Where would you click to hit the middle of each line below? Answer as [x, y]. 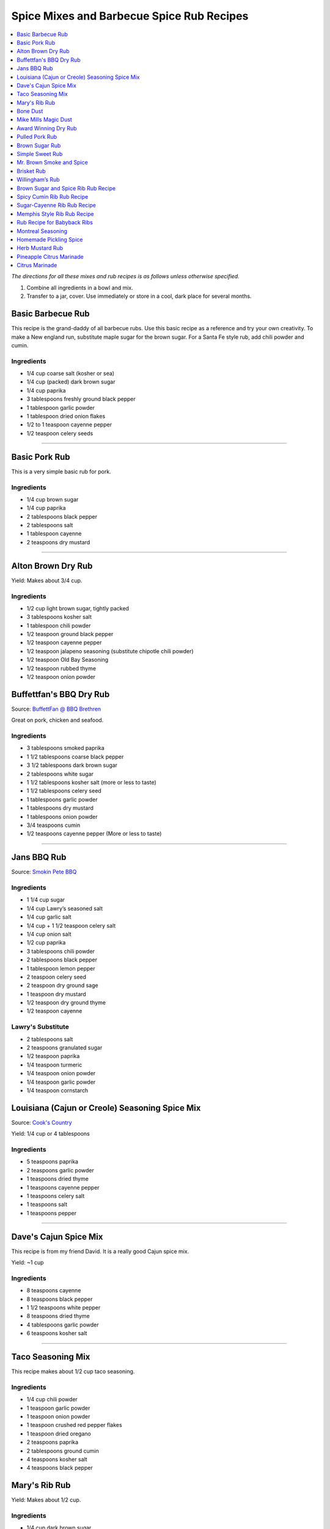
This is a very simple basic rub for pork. [61, 472]
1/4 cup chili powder [52, 1399]
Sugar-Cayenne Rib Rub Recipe [56, 205]
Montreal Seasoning [42, 231]
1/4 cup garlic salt [49, 917]
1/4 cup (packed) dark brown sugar [71, 382]
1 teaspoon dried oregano [59, 1434]
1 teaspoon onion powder [58, 1416]
